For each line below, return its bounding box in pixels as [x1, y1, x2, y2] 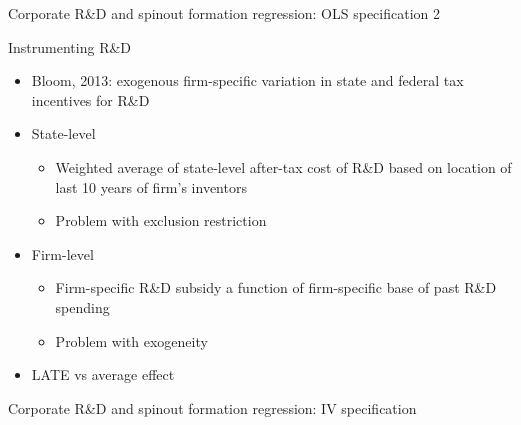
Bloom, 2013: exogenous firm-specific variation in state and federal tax [31, 70, 464, 91]
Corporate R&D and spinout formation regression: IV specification [8, 397, 417, 418]
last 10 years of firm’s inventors [55, 176, 247, 197]
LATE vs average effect [31, 364, 175, 385]
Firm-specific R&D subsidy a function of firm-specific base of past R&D [55, 277, 497, 298]
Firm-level [31, 243, 94, 264]
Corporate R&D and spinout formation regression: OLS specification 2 [8, 3, 441, 23]
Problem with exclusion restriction [55, 210, 267, 231]
